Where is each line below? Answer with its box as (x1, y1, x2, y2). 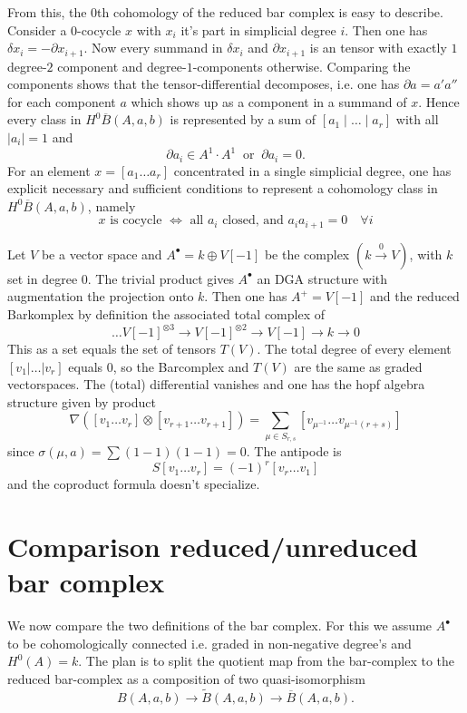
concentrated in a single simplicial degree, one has (173, 161, 452, 180)
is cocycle (110, 214, 162, 228)
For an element (7, 161, 91, 180)
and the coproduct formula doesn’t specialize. (7, 474, 260, 493)
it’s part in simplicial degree (180, 20, 336, 39)
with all (395, 110, 439, 129)
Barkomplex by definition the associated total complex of (7, 304, 325, 323)
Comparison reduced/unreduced (7, 528, 418, 565)
